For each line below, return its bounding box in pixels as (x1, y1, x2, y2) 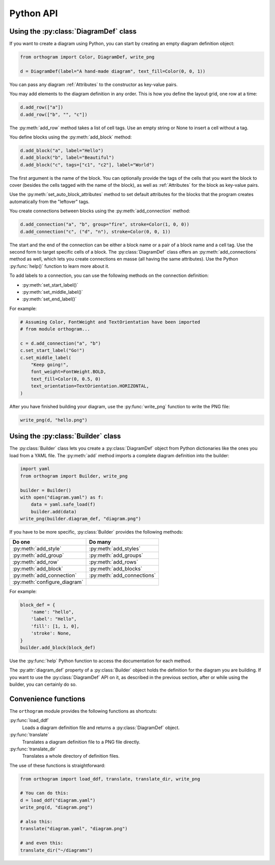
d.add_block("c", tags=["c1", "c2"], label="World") (20, 162, 155, 168)
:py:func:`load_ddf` (9, 717, 49, 723)
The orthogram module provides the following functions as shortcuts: (9, 708, 157, 714)
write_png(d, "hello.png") (20, 417, 88, 423)
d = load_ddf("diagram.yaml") (20, 797, 96, 803)
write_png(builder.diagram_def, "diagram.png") (20, 516, 141, 522)
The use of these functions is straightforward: (9, 762, 105, 768)
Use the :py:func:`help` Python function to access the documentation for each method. (9, 657, 192, 664)
